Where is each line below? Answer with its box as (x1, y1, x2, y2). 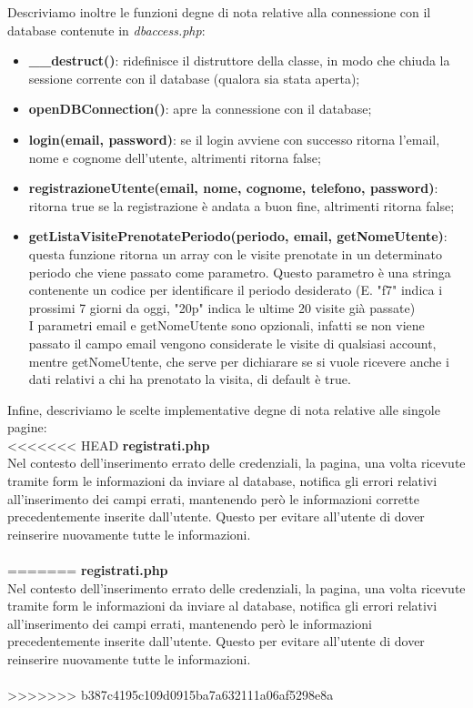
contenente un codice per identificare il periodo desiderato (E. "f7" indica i (28, 280, 443, 299)
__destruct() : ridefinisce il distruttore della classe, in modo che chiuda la (28, 51, 450, 70)
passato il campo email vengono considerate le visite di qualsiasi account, (28, 333, 437, 352)
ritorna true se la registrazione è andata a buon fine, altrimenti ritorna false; (28, 196, 455, 215)
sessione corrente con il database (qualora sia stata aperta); (28, 68, 360, 87)
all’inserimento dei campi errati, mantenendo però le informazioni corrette (7, 489, 420, 508)
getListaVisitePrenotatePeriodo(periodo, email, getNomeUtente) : (28, 227, 448, 246)
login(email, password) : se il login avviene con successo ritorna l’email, (28, 129, 440, 148)
